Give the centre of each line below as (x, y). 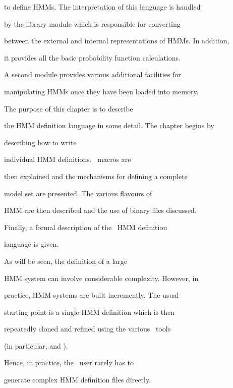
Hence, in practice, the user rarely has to (69, 363)
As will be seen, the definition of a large (66, 261)
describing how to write (40, 142)
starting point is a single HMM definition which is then (89, 312)
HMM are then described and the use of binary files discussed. (100, 210)
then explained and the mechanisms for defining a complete (96, 176)
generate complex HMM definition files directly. (78, 380)
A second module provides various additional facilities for (93, 74)
